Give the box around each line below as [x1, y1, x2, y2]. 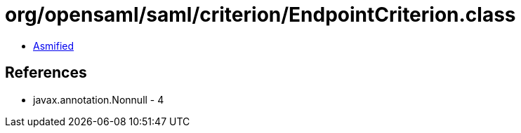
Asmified [33, 39, 74, 52]
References [5, 64, 87, 82]
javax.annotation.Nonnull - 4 [33, 93, 164, 106]
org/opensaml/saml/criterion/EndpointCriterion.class [5, 3, 516, 27]
